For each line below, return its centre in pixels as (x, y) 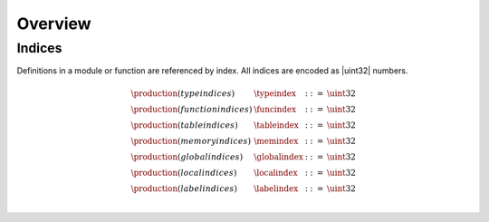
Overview (54, 24)
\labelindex (276, 188)
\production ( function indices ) (192, 109)
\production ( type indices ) (183, 93)
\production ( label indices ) (184, 188)
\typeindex (275, 93)
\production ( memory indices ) (191, 141)
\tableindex (276, 125)
